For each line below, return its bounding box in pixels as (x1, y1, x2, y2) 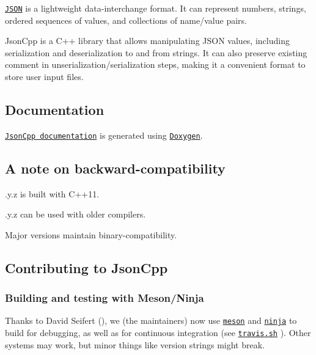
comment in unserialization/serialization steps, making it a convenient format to (5, 58, 306, 71)
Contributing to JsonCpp (5, 258, 168, 277)
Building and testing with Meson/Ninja (5, 290, 204, 306)
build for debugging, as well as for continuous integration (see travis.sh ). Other (5, 326, 311, 339)
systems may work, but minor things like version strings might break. (5, 338, 265, 351)
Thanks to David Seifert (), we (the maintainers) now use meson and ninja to (5, 314, 297, 327)
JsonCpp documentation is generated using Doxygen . (5, 128, 203, 141)
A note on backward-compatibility (5, 158, 226, 177)
